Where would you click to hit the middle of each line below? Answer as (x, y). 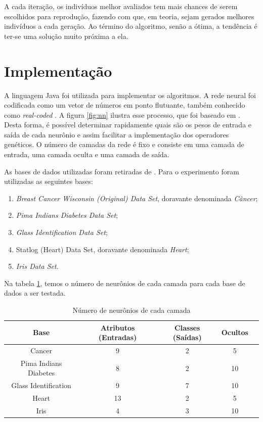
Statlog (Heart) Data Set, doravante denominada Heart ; (102, 249)
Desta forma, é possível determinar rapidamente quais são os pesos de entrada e (128, 125)
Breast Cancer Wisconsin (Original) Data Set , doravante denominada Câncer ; (137, 198)
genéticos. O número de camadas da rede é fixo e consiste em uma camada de (124, 144)
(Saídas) (187, 337)
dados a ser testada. (35, 293)
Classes (187, 327)
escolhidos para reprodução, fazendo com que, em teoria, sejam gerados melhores (129, 16)
